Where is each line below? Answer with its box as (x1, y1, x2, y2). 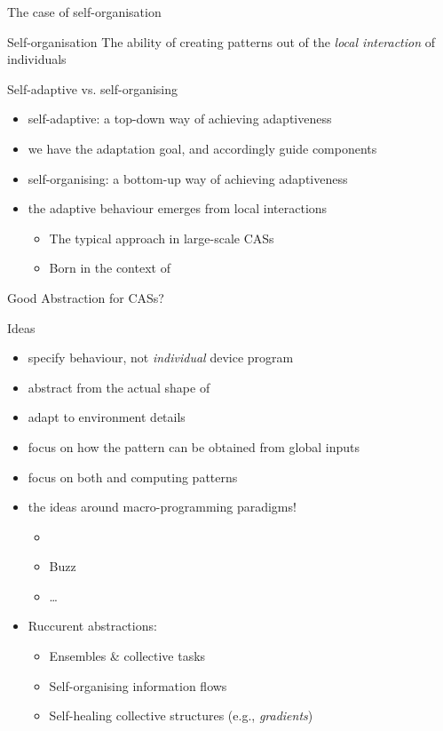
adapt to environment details (28, 408, 186, 426)
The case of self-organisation (7, 3, 162, 20)
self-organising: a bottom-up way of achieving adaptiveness (28, 169, 348, 187)
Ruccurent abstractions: (28, 616, 157, 635)
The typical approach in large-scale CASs (49, 228, 274, 247)
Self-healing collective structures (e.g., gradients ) (49, 706, 313, 725)
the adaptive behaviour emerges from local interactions (28, 199, 328, 218)
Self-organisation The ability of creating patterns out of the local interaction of (7, 32, 436, 51)
